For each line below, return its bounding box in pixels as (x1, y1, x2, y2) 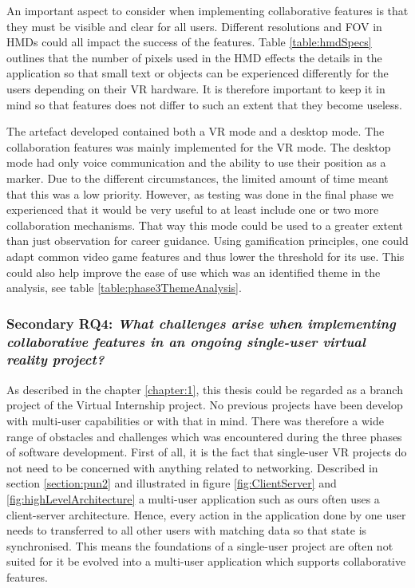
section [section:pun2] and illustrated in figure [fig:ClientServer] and (6, 475, 337, 491)
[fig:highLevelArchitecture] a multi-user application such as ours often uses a (6, 490, 380, 507)
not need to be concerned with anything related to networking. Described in (6, 459, 378, 476)
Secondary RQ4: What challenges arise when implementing (6, 313, 396, 333)
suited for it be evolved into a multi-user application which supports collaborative (6, 553, 406, 570)
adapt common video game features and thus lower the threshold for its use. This (6, 247, 405, 264)
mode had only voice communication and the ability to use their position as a (6, 154, 386, 171)
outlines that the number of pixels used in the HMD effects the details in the (6, 49, 382, 65)
